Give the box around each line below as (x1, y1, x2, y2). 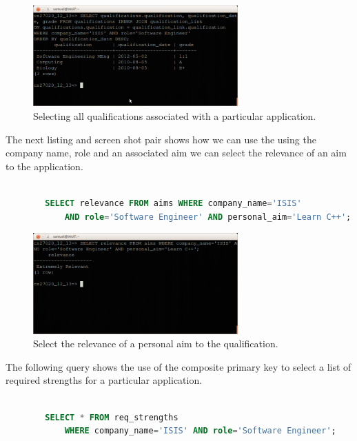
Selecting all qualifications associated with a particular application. (33, 109, 316, 123)
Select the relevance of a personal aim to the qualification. (33, 336, 278, 351)
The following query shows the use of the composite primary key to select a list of (6, 359, 351, 373)
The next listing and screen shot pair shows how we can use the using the (6, 132, 316, 146)
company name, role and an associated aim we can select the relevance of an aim (6, 145, 347, 160)
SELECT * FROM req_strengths (45, 412, 178, 422)
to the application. (6, 158, 83, 173)
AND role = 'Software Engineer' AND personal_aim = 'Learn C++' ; (64, 212, 351, 222)
